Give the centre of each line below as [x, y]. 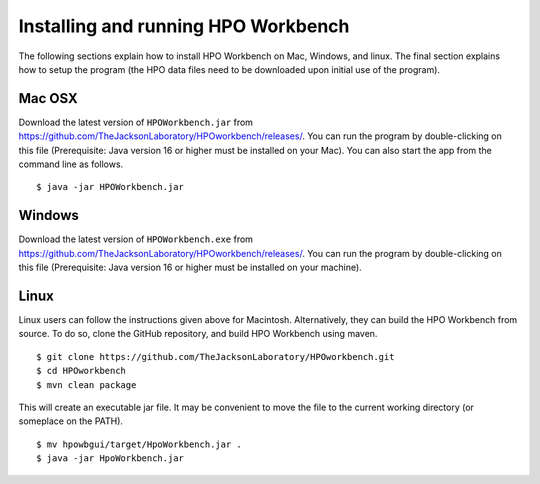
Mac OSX [48, 98]
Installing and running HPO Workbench [184, 26]
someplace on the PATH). [71, 421]
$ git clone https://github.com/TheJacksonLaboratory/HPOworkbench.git [215, 356]
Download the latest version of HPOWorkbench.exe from [136, 239]
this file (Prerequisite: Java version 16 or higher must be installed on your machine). [190, 267]
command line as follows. [71, 164]
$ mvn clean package [86, 384]
